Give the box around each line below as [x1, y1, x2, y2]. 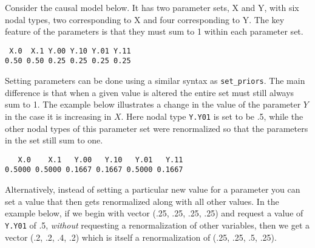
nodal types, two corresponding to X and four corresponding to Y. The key [5, 13, 285, 26]
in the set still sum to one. [5, 134, 103, 146]
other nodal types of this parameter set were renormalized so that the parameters [5, 122, 308, 134]
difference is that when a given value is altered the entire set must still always [5, 86, 294, 98]
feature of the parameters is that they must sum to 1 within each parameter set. [5, 25, 303, 38]
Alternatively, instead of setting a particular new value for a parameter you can [5, 183, 300, 196]
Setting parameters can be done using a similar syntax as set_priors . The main [5, 74, 305, 87]
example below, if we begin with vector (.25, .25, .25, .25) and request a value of [5, 207, 303, 219]
